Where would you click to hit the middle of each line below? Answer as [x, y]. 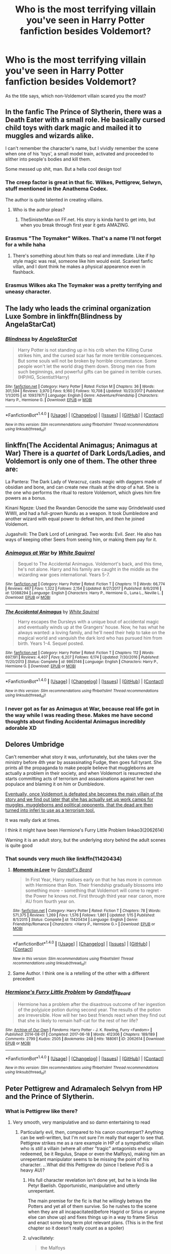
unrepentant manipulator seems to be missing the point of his [84, 1159]
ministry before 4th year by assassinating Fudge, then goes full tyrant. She [83, 762]
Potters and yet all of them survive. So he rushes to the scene [92, 1206]
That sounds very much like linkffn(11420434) [64, 859]
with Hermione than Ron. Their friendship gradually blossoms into [94, 885]
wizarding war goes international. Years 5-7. [64, 575]
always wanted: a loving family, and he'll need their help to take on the [91, 633]
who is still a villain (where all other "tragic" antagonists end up [86, 1149]
